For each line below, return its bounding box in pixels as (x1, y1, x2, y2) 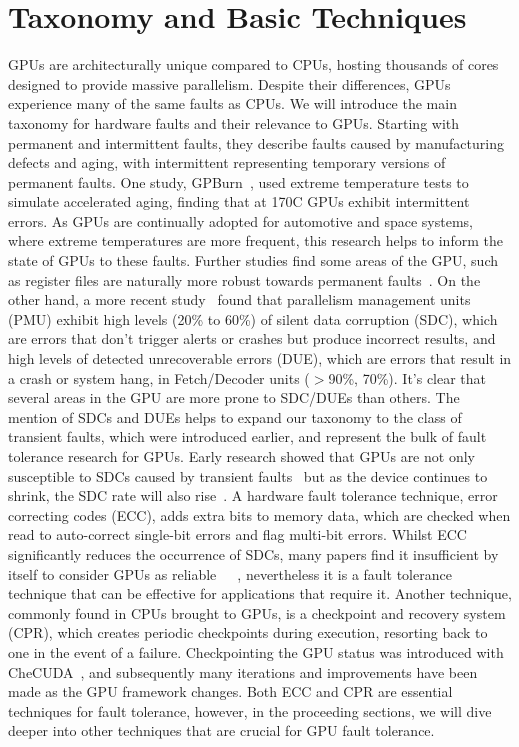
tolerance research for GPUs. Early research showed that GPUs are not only (8, 446, 475, 466)
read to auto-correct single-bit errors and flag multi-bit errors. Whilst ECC (8, 524, 467, 545)
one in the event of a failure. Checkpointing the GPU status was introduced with (8, 641, 504, 662)
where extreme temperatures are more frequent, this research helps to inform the (8, 230, 503, 251)
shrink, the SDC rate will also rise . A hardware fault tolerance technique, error (8, 485, 498, 506)
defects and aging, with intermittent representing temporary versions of (8, 152, 446, 173)
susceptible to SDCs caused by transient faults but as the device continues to (8, 465, 488, 486)
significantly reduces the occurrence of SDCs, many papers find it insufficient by (8, 543, 499, 564)
